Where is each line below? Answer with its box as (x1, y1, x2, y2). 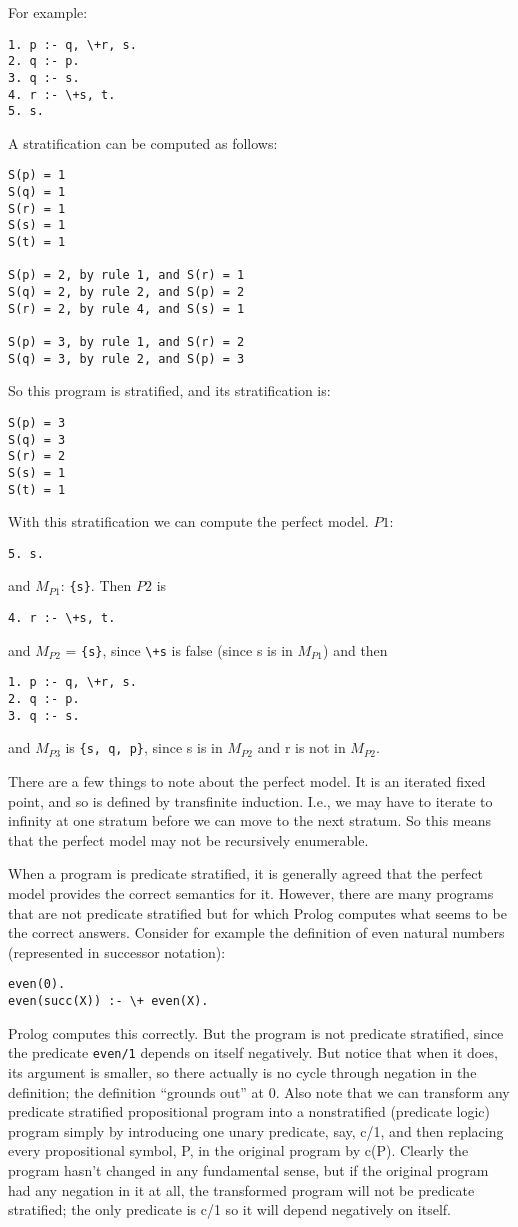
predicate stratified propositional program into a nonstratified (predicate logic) (8, 1101, 491, 1122)
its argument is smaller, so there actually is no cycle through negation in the (8, 1061, 477, 1082)
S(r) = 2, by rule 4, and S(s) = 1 (8, 301, 245, 316)
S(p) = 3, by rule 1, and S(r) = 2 (8, 335, 245, 350)
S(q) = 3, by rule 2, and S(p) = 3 (8, 351, 245, 366)
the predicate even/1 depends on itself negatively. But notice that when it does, (8, 1042, 498, 1063)
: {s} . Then (60, 575, 132, 596)
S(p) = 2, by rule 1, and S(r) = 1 (8, 268, 245, 283)
